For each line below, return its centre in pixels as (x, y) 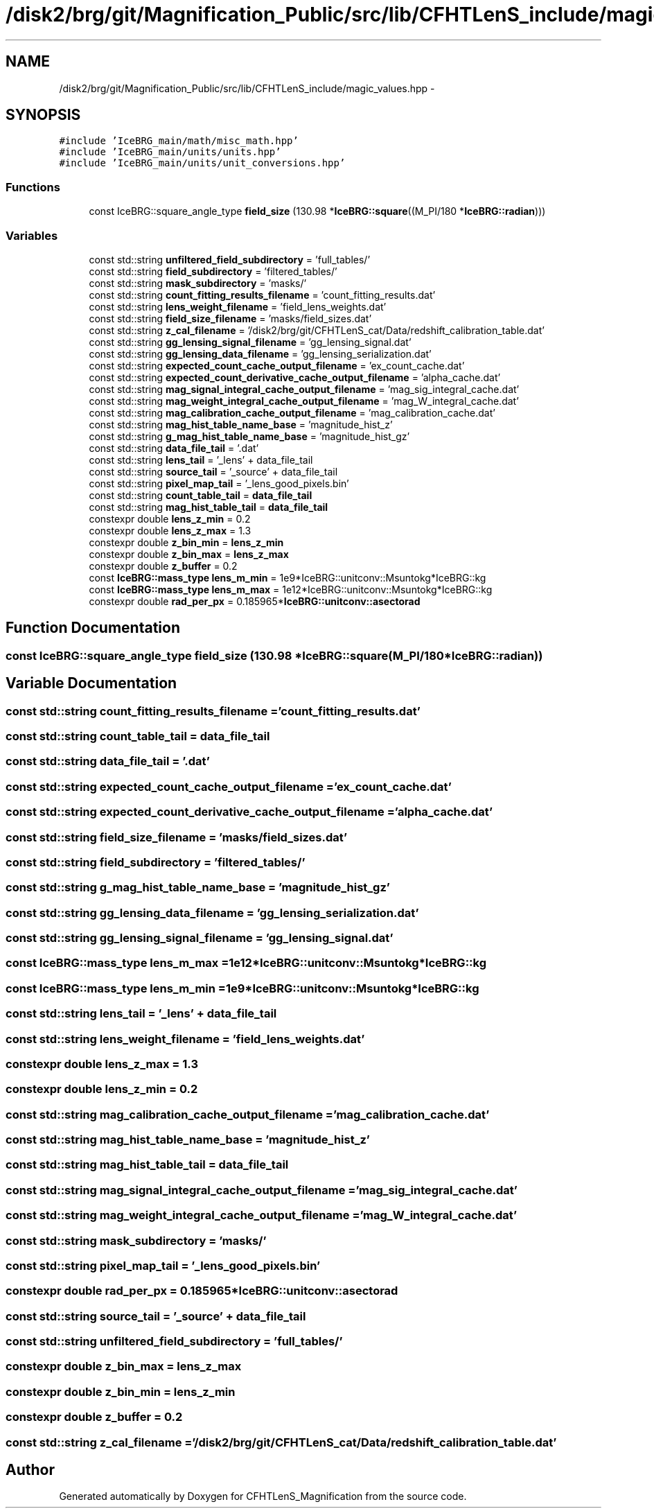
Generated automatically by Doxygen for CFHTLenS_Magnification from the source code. (263, 1496)
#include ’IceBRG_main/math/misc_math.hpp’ (179, 141)
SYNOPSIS (43, 115)
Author (30, 1469)
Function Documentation (93, 628)
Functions (33, 187)
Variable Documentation (91, 683)
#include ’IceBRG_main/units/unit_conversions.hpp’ (202, 163)
